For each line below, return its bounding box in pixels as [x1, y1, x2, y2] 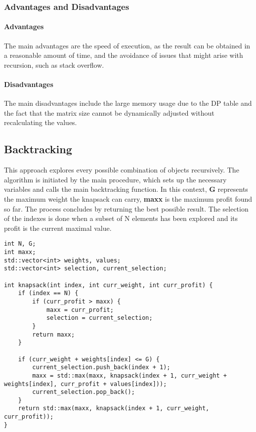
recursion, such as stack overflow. [4, 59, 104, 70]
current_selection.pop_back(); [32, 389, 135, 396]
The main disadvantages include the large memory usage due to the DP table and [4, 98, 252, 108]
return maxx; [32, 331, 75, 338]
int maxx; [4, 249, 36, 256]
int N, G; [4, 240, 36, 248]
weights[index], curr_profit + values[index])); [4, 380, 167, 388]
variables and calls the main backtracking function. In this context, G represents [4, 184, 248, 194]
